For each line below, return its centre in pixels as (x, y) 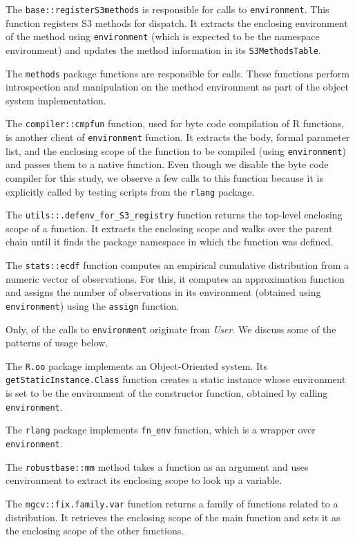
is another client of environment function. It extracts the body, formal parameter (178, 137)
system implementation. (56, 100)
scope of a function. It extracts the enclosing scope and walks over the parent (169, 228)
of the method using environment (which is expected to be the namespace (163, 36)
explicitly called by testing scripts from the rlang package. (130, 191)
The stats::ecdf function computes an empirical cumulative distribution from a (177, 265)
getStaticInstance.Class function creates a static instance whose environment (176, 379)
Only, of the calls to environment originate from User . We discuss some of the (171, 329)
